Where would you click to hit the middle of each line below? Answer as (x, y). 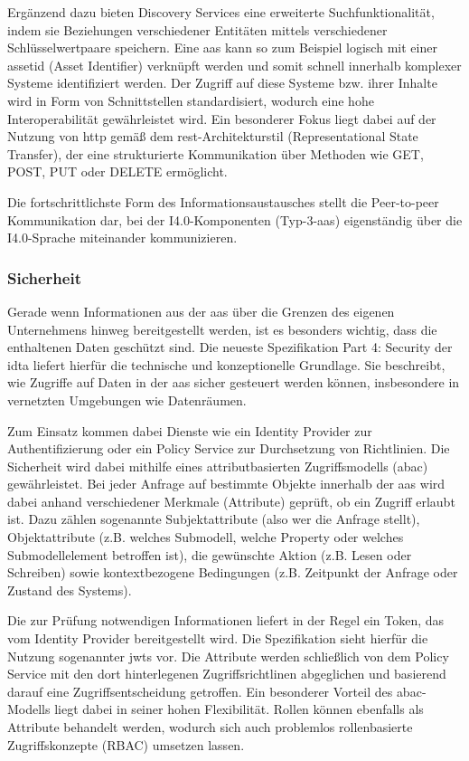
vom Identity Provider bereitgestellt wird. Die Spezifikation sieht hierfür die (218, 638)
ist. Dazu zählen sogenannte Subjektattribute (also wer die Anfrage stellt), (214, 519)
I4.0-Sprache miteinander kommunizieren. (122, 238)
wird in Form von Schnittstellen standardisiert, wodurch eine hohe (191, 100)
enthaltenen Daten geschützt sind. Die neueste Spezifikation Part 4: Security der (230, 347)
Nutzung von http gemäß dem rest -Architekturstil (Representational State (213, 136)
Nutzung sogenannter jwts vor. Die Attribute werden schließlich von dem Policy (228, 656)
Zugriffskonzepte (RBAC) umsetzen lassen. (126, 744)
